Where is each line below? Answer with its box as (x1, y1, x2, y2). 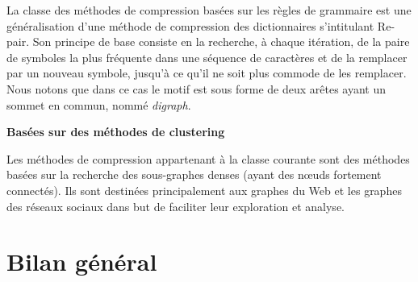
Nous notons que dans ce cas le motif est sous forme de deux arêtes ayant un (6, 80, 387, 97)
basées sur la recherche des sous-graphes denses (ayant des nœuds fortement (6, 166, 382, 183)
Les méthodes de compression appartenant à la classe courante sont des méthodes (6, 150, 410, 167)
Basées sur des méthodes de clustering (6, 123, 225, 140)
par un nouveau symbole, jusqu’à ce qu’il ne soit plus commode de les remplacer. (6, 64, 407, 81)
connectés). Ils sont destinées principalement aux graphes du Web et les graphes (6, 181, 402, 198)
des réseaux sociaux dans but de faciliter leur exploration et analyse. (6, 197, 345, 214)
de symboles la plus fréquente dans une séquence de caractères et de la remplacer (6, 48, 408, 65)
